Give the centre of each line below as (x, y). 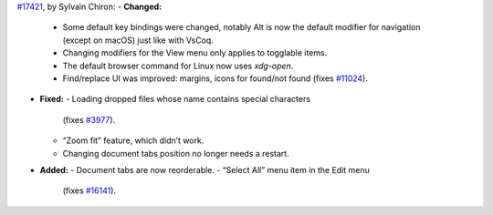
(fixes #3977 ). (89, 119)
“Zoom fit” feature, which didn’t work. (133, 140)
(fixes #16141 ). (89, 190)
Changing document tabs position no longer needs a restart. (176, 153)
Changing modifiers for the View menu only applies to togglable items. (195, 53)
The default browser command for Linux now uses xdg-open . (178, 66)
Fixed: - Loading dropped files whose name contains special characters (175, 99)
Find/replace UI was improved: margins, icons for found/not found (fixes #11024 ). (215, 78)
